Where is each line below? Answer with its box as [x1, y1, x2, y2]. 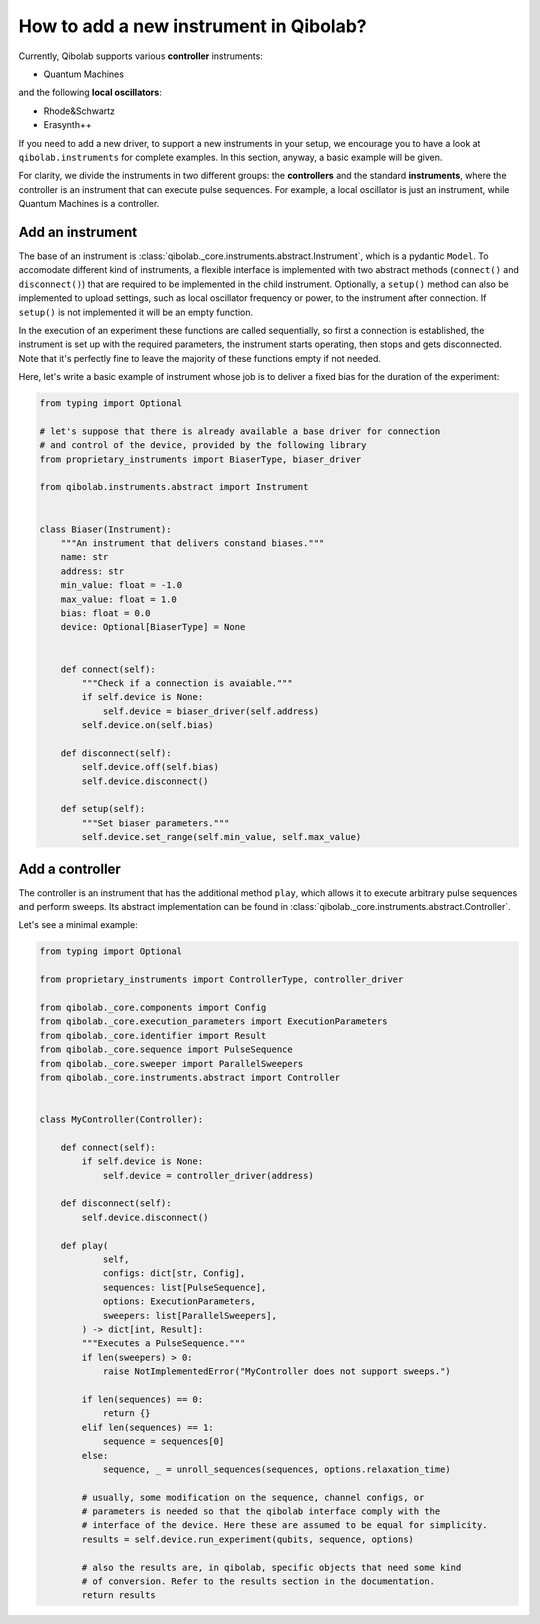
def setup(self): [60, 803, 146, 815]
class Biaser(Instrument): [39, 523, 172, 535]
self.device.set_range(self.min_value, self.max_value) [81, 831, 362, 843]
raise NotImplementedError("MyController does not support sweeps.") [102, 1366, 452, 1377]
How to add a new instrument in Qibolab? [18, 15, 367, 37]
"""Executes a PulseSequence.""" [81, 1338, 246, 1349]
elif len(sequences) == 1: [81, 1421, 214, 1433]
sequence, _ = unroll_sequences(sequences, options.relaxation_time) [102, 1463, 452, 1475]
